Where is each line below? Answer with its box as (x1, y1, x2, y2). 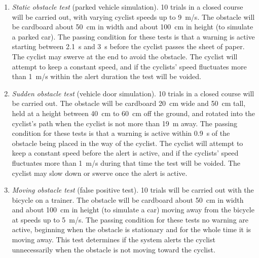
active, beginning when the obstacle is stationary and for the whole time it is (12, 224, 251, 235)
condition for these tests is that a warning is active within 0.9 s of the (12, 128, 230, 138)
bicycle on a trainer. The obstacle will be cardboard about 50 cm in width (12, 194, 244, 205)
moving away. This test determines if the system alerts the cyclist (12, 234, 215, 245)
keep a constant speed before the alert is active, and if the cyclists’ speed (12, 148, 239, 158)
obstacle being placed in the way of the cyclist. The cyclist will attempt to (12, 137, 243, 148)
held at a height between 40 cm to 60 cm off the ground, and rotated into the (12, 107, 255, 118)
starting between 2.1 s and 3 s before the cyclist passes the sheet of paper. (12, 41, 245, 52)
